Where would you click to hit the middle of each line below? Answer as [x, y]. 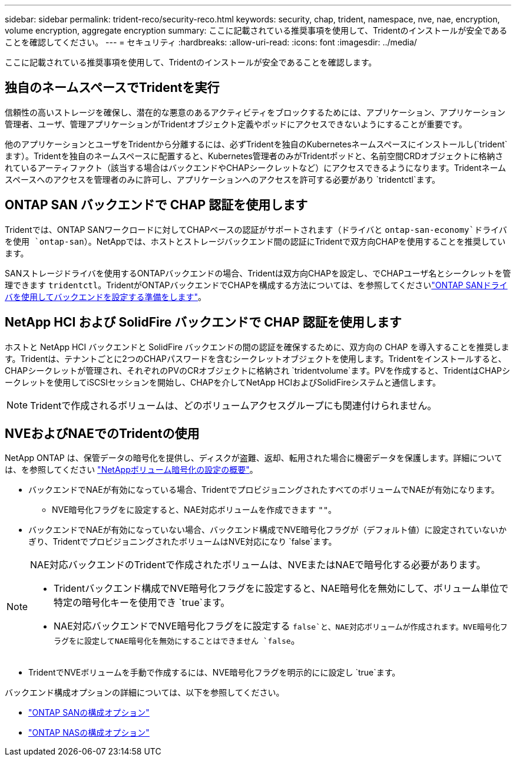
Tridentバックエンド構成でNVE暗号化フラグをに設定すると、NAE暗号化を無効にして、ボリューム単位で [281, 589]
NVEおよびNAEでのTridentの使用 [102, 433]
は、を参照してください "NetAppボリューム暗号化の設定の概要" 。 [131, 470]
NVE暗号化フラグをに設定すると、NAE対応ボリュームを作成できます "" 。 [194, 510]
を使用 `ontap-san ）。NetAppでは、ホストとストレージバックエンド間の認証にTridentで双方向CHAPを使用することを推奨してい [255, 241]
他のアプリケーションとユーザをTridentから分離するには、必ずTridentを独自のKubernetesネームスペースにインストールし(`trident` [256, 144]
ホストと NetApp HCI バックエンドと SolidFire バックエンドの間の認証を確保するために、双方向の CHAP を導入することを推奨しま [257, 347]
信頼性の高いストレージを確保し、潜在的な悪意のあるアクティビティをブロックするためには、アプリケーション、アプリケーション [255, 112]
